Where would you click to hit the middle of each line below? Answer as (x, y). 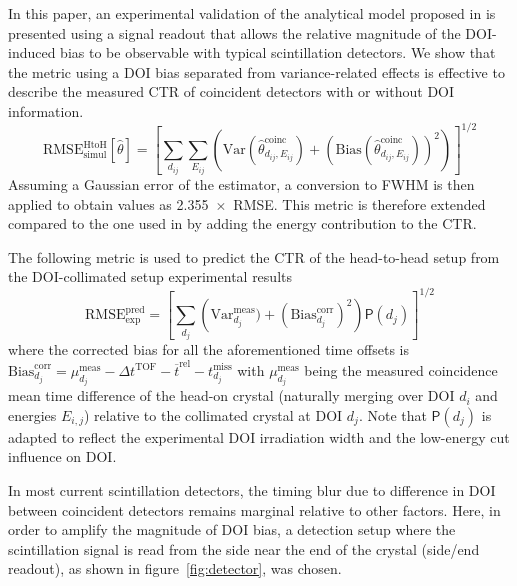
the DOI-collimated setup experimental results (150, 276)
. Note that (392, 414)
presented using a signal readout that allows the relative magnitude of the (234, 32)
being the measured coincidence (401, 369)
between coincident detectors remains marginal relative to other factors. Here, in (254, 509)
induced (32, 52)
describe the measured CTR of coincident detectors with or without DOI (231, 91)
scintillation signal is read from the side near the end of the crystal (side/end (244, 548)
